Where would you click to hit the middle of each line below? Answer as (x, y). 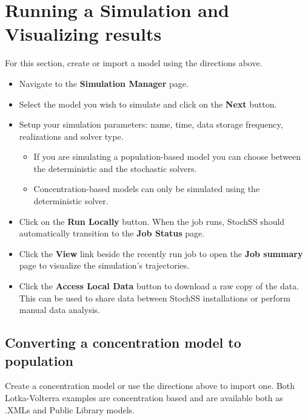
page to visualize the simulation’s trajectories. (104, 265)
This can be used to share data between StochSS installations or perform (155, 298)
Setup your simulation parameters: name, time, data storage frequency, (151, 124)
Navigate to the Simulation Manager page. (104, 83)
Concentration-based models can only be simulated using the (147, 189)
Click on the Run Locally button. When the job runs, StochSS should (152, 221)
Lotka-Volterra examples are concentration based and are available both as (144, 398)
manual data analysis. (59, 310)
